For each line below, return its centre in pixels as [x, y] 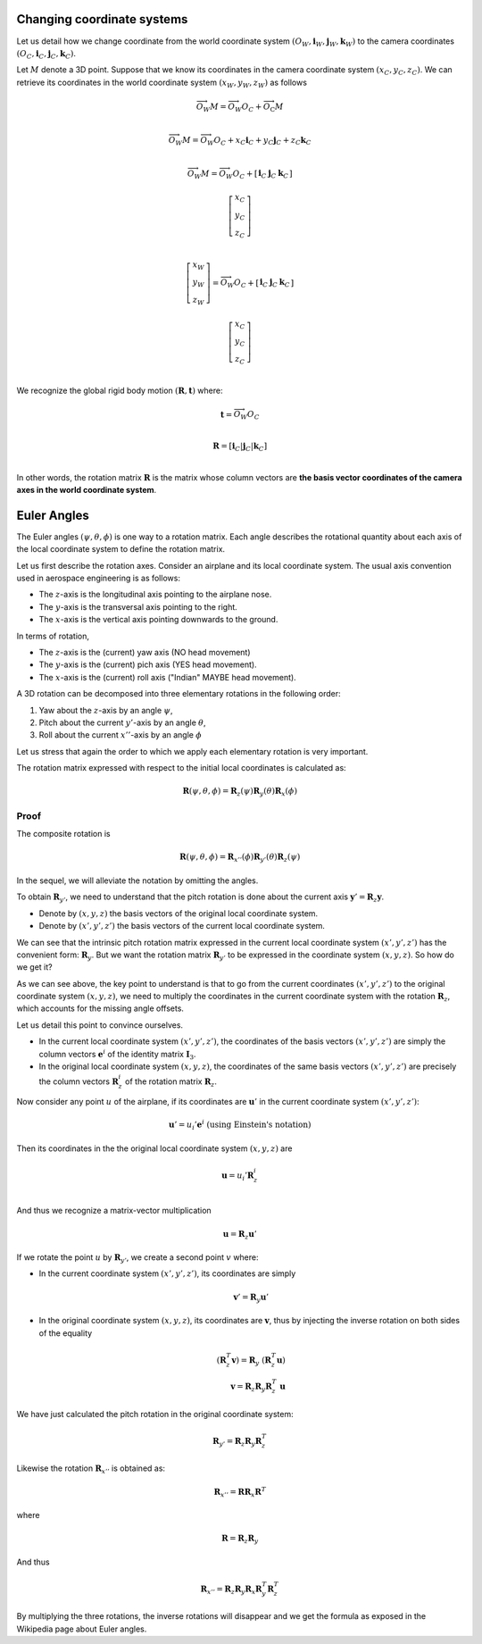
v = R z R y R [251, 1387]
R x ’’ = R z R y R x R [231, 1590]
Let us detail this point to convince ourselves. [100, 1025]
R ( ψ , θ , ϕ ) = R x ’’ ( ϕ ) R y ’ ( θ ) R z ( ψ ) [240, 858]
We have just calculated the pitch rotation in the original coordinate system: [155, 1414]
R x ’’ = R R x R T [240, 1492]
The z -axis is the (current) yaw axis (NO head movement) [145, 652]
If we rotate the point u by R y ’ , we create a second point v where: [137, 1258]
